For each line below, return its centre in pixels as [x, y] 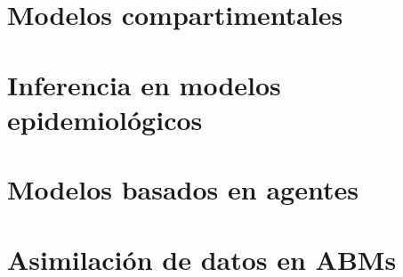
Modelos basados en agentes [183, 189]
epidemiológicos [105, 119]
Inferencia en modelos [144, 84]
